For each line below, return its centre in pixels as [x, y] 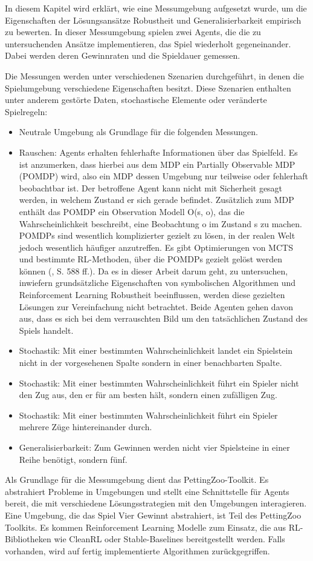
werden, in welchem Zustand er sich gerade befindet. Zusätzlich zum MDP [156, 200]
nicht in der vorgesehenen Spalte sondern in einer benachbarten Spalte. [150, 363]
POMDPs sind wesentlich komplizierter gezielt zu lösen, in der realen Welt [157, 235]
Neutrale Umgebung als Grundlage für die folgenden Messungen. [139, 132]
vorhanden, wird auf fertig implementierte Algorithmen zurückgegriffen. [137, 550]
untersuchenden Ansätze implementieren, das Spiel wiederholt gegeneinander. [148, 43]
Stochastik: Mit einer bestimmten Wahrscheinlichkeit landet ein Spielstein [156, 350]
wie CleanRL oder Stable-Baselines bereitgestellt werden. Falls [169, 539]
